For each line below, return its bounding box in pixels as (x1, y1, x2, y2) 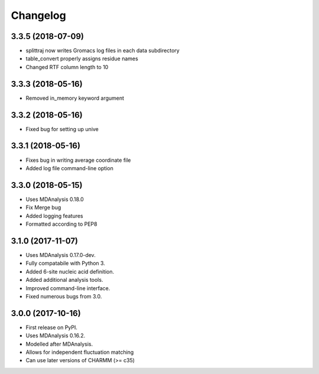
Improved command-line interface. (25, 284, 110, 292)
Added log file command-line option (25, 164, 113, 171)
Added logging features (25, 212, 83, 219)
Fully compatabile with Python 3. (25, 260, 106, 267)
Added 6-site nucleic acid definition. (25, 268, 115, 275)
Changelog (11, 9, 66, 22)
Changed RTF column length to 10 (25, 63, 109, 70)
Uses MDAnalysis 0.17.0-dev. (25, 251, 96, 258)
